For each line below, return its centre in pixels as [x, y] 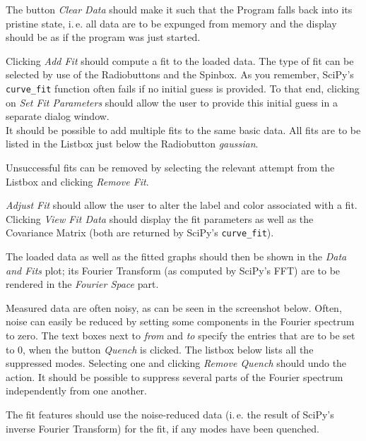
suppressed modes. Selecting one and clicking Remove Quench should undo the [176, 363]
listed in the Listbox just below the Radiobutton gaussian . [132, 144]
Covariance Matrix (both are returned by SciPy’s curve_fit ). [140, 232]
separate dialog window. [58, 116]
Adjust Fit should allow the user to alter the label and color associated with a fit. [182, 205]
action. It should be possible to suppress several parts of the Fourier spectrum [175, 376]
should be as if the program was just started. [103, 37]
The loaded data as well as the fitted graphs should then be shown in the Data [176, 256]
